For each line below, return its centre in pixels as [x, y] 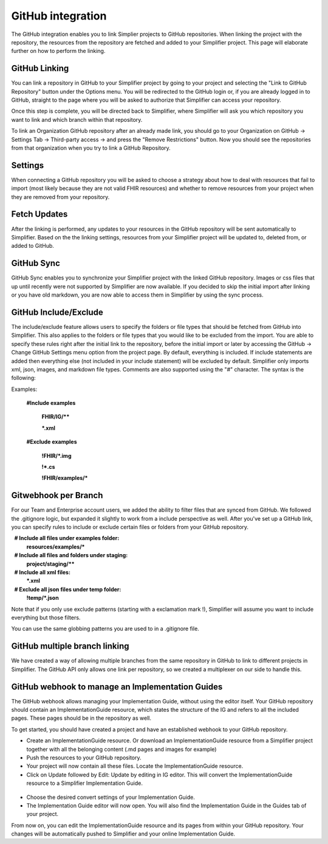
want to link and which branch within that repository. [77, 119]
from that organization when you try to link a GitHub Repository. [91, 148]
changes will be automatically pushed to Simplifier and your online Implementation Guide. [123, 834]
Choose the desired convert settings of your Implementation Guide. [111, 797]
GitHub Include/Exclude [57, 312]
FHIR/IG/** [56, 417]
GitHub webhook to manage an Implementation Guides [117, 687]
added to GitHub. [33, 246]
